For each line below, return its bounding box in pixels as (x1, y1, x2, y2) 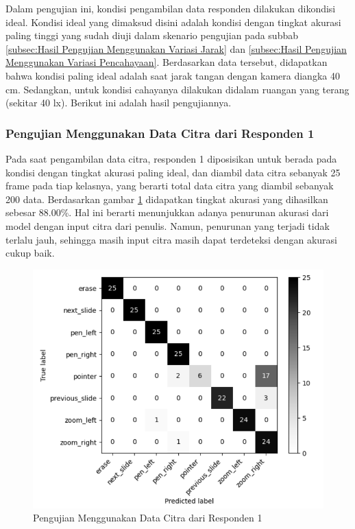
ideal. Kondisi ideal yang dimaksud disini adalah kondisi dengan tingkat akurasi (5, 14, 341, 29)
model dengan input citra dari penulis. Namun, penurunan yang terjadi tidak (5, 218, 330, 233)
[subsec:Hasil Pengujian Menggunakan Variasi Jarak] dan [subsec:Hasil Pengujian (5, 41, 347, 56)
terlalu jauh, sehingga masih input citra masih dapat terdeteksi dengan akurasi (5, 232, 337, 246)
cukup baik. (5, 246, 55, 260)
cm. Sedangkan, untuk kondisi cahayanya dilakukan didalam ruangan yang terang (5, 82, 350, 96)
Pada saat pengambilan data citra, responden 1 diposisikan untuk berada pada (5, 151, 337, 165)
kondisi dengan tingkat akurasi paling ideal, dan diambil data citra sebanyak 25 (5, 165, 341, 179)
